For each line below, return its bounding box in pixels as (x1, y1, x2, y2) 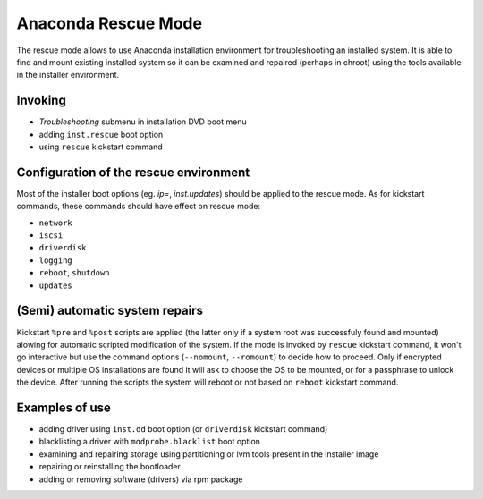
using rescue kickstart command (38, 141, 163, 152)
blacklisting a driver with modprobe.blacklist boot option (38, 436, 261, 447)
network (38, 217, 73, 228)
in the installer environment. (16, 70, 120, 80)
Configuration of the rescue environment (16, 165, 250, 180)
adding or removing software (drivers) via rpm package (38, 474, 243, 485)
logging (38, 255, 73, 266)
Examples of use (16, 400, 111, 415)
